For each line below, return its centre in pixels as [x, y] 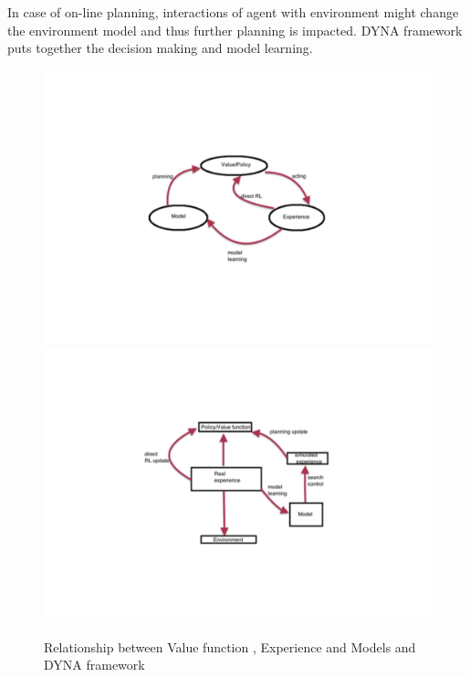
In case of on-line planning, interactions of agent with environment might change [233, 12]
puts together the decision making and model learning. [160, 48]
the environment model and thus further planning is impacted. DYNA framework [235, 30]
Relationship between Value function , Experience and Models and [230, 646]
